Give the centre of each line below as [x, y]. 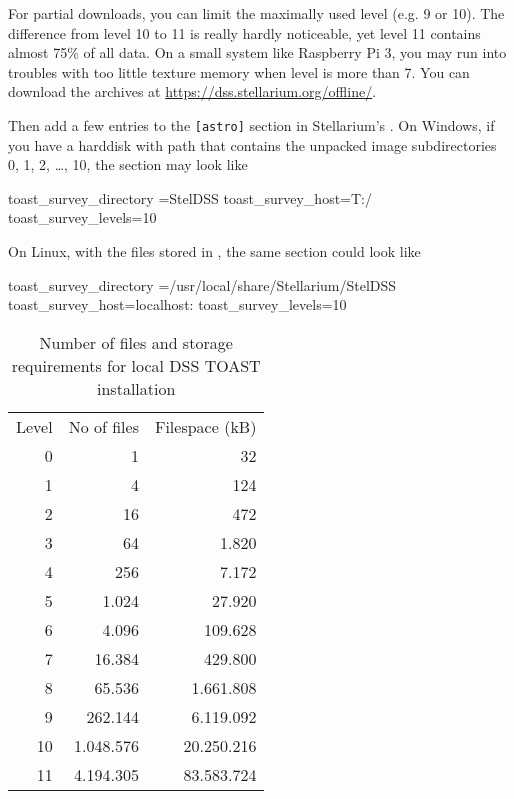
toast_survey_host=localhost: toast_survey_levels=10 [177, 304]
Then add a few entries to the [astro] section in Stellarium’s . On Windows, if [251, 124]
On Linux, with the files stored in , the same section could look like [214, 251]
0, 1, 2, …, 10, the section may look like [128, 164]
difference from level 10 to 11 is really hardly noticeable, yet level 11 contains [244, 32]
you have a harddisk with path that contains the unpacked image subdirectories [252, 144]
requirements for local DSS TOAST [136, 365]
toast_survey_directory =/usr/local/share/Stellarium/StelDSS [202, 284]
